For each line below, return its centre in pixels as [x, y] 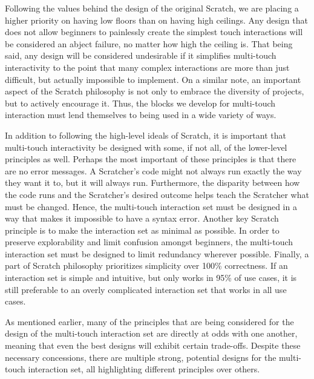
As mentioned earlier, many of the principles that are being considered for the [149, 321]
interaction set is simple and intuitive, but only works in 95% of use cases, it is [151, 278]
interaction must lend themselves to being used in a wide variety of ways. [141, 115]
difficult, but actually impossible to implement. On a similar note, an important [153, 79]
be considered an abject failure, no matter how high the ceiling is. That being [149, 43]
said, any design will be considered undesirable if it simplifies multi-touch [141, 55]
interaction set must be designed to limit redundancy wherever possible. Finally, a [157, 253]
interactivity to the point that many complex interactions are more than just [147, 67]
